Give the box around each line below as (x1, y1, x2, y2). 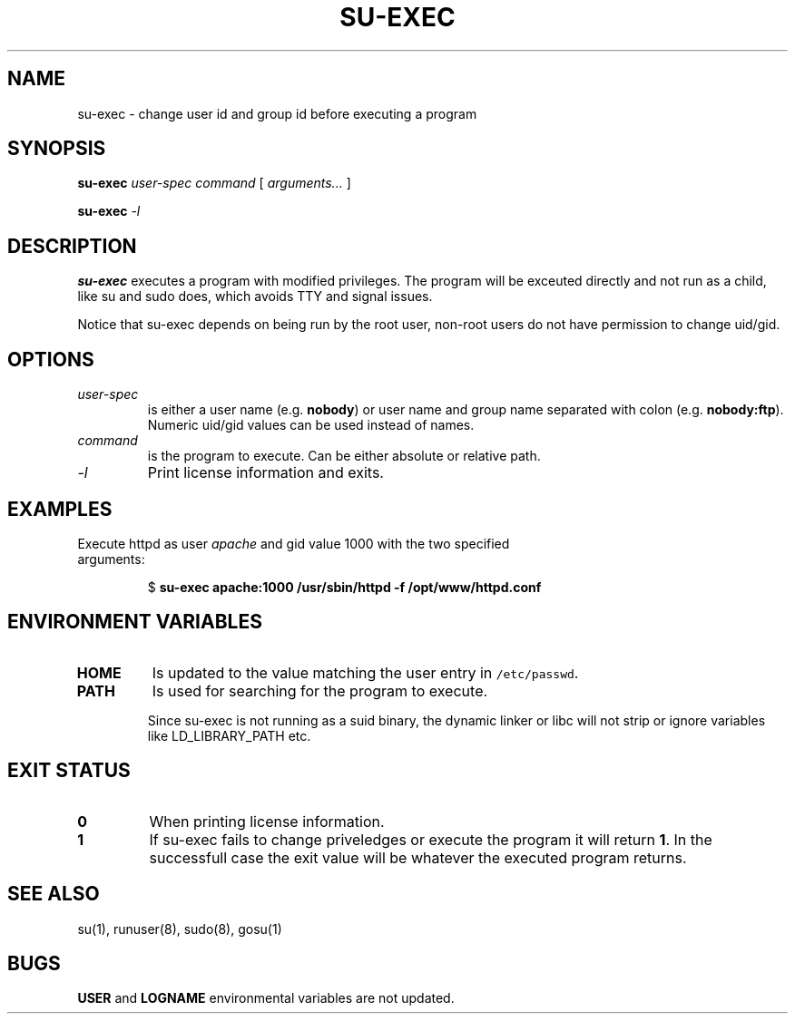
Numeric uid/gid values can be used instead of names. (147, 417, 475, 433)
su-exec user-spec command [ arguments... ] (77, 175, 351, 191)
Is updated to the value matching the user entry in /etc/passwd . (152, 663, 579, 682)
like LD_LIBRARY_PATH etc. (147, 727, 311, 744)
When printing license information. (149, 812, 385, 831)
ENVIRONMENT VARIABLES (7, 610, 262, 634)
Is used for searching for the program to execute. (152, 681, 488, 700)
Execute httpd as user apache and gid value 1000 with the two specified (77, 535, 510, 551)
